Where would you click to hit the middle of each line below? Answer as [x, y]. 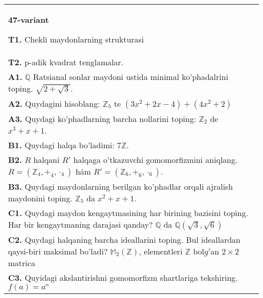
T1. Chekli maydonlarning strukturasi [76, 39]
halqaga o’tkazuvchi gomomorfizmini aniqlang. [156, 159]
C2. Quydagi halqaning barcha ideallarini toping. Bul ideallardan [124, 239]
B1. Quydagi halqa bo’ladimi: [61, 145]
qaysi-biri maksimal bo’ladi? [58, 251]
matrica [22, 263]
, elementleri [161, 251]
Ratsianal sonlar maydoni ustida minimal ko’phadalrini [131, 77]
